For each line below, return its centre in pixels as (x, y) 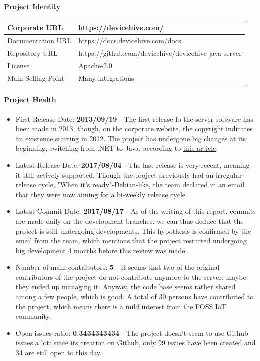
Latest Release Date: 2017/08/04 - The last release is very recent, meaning (133, 165)
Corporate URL (35, 28)
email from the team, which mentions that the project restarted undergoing (131, 241)
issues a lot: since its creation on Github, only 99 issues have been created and (136, 343)
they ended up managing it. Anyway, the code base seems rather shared (126, 287)
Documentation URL (40, 41)
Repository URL (33, 53)
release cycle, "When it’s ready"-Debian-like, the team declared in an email (130, 185)
